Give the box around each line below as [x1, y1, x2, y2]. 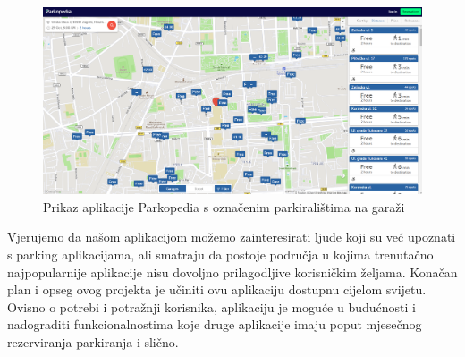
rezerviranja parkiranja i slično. [7, 333, 179, 352]
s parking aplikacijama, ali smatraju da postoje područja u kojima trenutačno [7, 245, 434, 264]
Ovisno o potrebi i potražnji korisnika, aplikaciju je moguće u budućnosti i [7, 297, 416, 316]
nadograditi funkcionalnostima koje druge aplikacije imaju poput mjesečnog [7, 315, 422, 334]
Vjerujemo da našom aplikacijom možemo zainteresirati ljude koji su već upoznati [7, 227, 456, 246]
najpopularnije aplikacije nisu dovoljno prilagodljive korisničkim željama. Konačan [7, 262, 458, 281]
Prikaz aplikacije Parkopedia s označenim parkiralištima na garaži [43, 197, 405, 216]
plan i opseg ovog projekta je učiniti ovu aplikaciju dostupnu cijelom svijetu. [7, 280, 427, 299]
